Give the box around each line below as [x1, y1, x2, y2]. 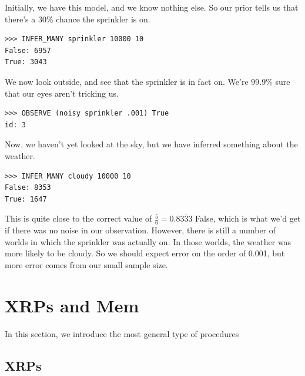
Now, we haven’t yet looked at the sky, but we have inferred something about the [5, 138, 298, 150]
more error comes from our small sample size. [5, 258, 168, 271]
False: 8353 [5, 183, 51, 192]
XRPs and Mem [5, 293, 139, 317]
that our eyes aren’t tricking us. [5, 87, 119, 99]
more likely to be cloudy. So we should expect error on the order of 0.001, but [5, 247, 285, 259]
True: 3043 [5, 58, 47, 67]
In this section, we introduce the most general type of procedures [5, 327, 239, 339]
